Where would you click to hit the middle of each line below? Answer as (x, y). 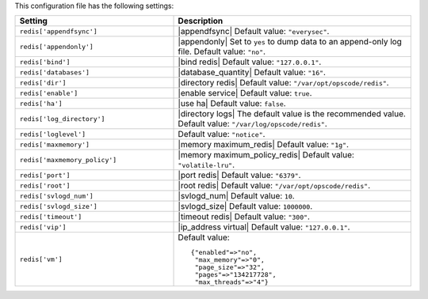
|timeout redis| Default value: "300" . (244, 217)
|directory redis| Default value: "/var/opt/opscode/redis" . (283, 83)
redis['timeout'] (51, 216)
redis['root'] (45, 185)
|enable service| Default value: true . (245, 93)
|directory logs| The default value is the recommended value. (292, 114)
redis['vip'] (43, 227)
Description (201, 21)
